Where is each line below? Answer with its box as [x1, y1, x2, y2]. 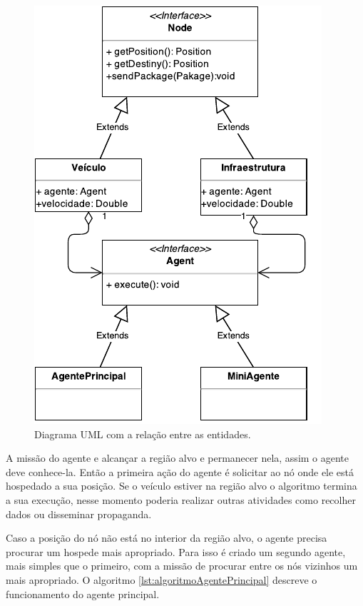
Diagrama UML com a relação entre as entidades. [34, 426, 251, 441]
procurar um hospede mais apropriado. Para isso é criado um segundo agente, [6, 544, 346, 559]
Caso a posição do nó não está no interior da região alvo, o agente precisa [6, 530, 327, 545]
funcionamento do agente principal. [6, 586, 160, 601]
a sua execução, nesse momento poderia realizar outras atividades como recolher [6, 492, 356, 507]
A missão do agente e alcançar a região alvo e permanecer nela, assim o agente [6, 450, 349, 465]
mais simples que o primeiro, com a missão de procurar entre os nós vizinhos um [6, 558, 358, 573]
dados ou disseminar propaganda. [6, 506, 152, 521]
